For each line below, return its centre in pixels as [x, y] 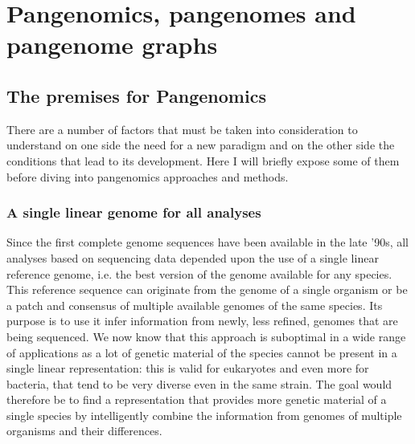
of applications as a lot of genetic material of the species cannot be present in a [202, 352]
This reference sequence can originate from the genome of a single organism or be [207, 289]
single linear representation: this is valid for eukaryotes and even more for [188, 368]
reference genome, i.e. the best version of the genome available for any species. [199, 273]
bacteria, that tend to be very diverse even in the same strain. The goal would [199, 383]
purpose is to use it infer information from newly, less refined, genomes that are [202, 321]
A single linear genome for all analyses [134, 212]
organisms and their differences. [84, 431]
